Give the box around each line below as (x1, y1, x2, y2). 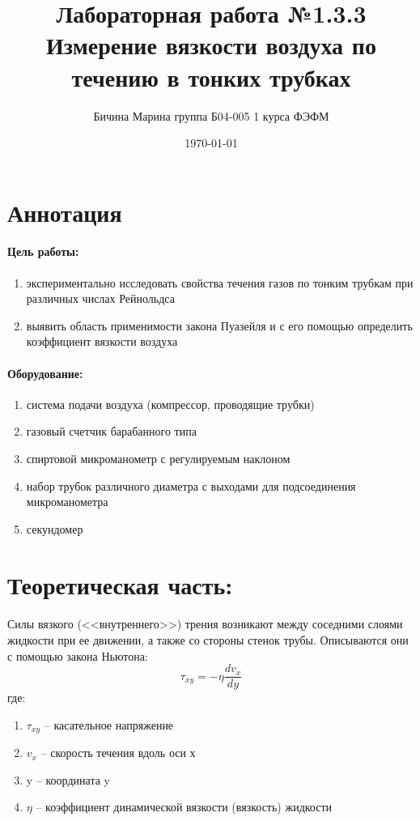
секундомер (26, 520, 83, 537)
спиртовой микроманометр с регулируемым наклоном (26, 450, 291, 467)
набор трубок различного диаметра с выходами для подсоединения (26, 477, 356, 494)
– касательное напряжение (44, 716, 174, 733)
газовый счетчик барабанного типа (26, 423, 197, 440)
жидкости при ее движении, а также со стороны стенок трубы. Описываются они (7, 631, 409, 648)
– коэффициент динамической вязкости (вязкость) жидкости (36, 798, 333, 815)
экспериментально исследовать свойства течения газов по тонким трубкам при (26, 274, 414, 291)
